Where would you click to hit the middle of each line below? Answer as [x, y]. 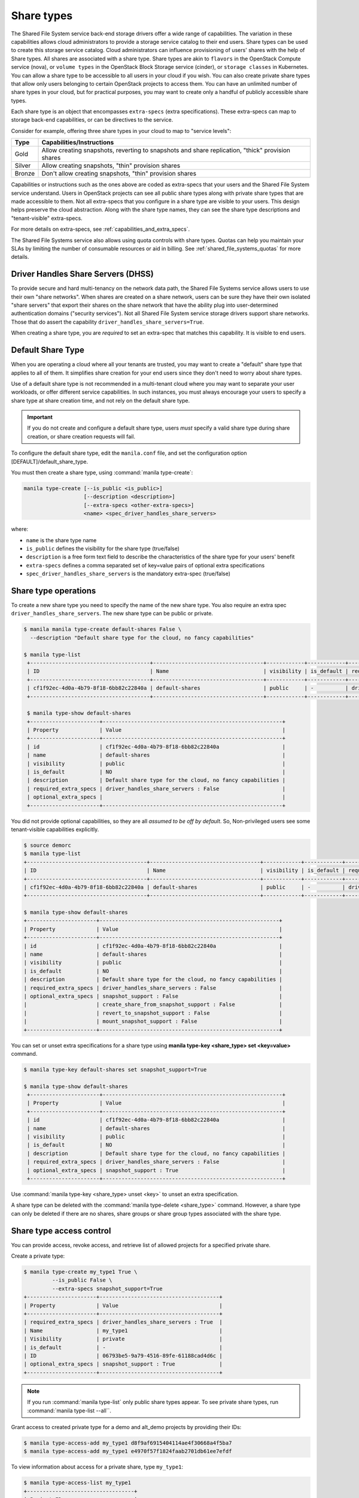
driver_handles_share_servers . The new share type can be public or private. [112, 614]
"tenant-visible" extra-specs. [47, 218]
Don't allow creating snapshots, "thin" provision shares [119, 174]
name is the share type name [61, 540]
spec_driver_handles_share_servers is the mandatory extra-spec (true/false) [128, 574]
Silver [23, 166]
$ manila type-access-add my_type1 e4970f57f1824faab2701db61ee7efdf [128, 1451]
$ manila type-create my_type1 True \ [80, 1272]
